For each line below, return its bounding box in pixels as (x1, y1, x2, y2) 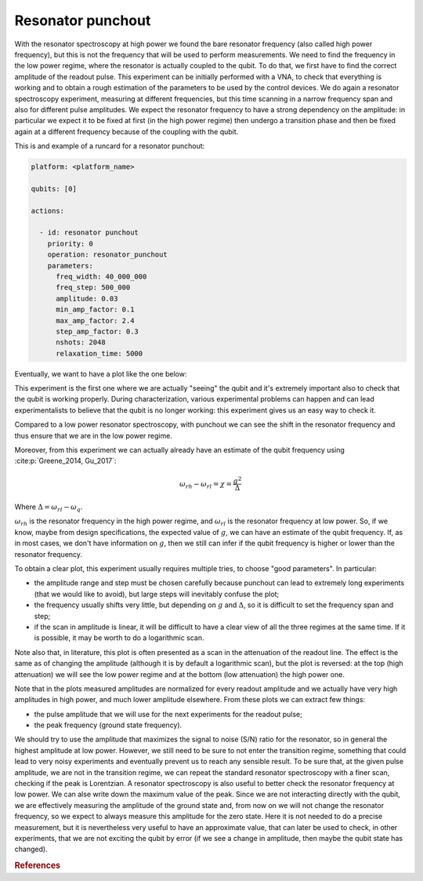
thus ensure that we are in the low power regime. (14, 431, 172, 440)
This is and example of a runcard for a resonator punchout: (14, 141, 205, 151)
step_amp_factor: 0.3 (56, 326, 139, 336)
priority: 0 (47, 239, 94, 248)
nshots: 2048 (56, 338, 106, 347)
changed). (14, 844, 48, 854)
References (14, 860, 61, 871)
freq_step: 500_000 (56, 283, 131, 292)
